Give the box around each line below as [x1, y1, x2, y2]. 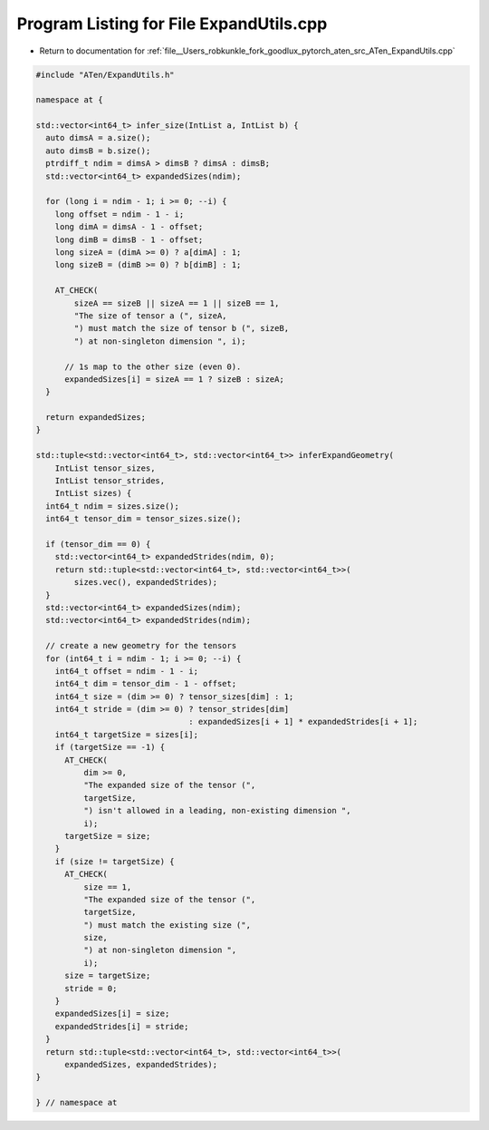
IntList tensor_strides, [54, 476, 166, 486]
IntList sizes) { [54, 488, 132, 499]
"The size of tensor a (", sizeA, [73, 310, 227, 321]
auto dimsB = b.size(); [45, 145, 151, 156]
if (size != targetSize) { [54, 856, 176, 866]
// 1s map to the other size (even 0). [64, 361, 242, 372]
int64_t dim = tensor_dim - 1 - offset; [54, 678, 237, 689]
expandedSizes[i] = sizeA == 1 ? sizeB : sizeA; [64, 374, 284, 385]
